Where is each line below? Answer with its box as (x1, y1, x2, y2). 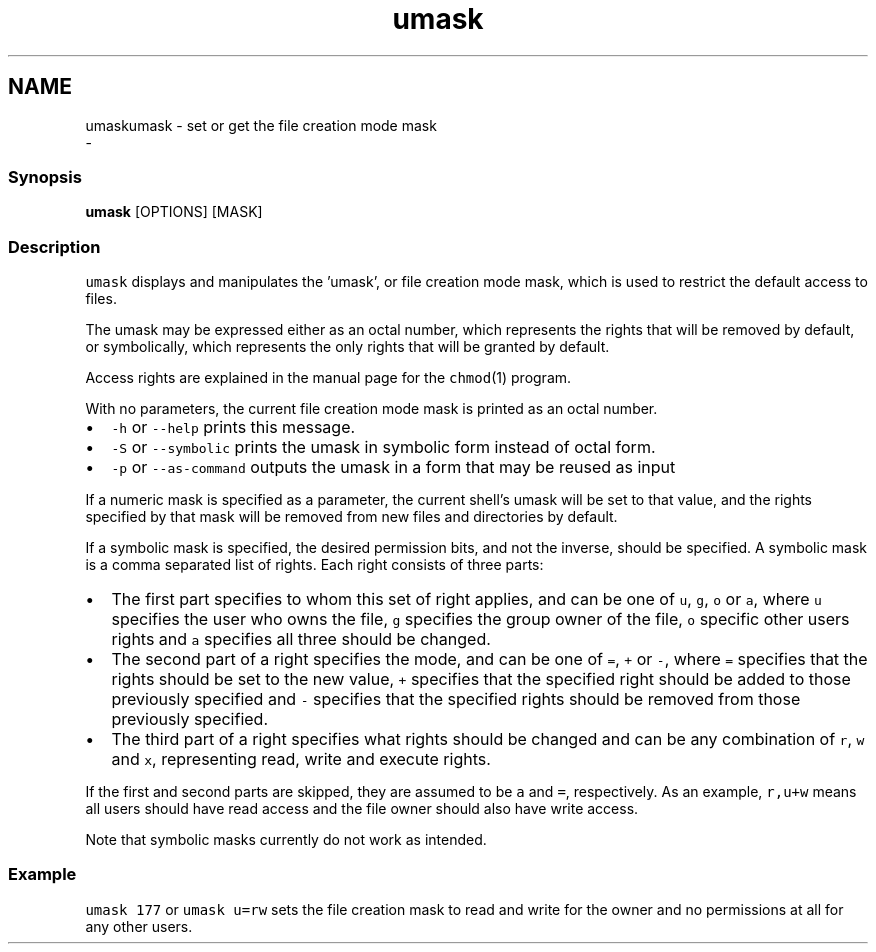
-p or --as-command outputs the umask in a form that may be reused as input (111, 457, 676, 478)
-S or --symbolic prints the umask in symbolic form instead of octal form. (111, 437, 656, 458)
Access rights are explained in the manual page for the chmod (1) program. (85, 369, 572, 387)
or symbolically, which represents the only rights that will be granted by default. (85, 338, 610, 356)
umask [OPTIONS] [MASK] (85, 203, 263, 221)
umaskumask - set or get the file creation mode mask (85, 116, 437, 134)
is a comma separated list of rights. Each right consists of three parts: (85, 556, 544, 574)
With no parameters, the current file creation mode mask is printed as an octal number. (85, 400, 658, 418)
